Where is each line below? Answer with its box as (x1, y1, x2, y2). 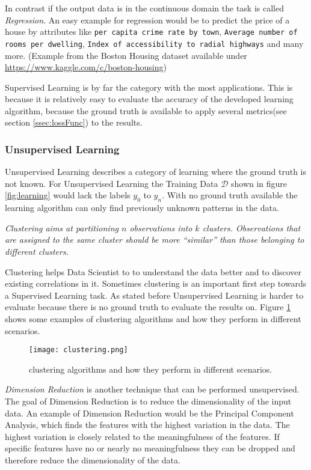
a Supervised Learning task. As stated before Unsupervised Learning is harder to (5, 288, 304, 301)
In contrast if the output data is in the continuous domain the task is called (5, 2, 284, 14)
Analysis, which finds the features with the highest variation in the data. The (5, 418, 290, 431)
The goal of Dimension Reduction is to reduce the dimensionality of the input (5, 395, 292, 407)
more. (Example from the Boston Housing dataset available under (5, 49, 247, 61)
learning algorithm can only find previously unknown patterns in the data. (5, 201, 279, 214)
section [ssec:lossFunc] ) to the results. (5, 116, 143, 129)
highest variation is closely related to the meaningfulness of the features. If (5, 430, 280, 442)
